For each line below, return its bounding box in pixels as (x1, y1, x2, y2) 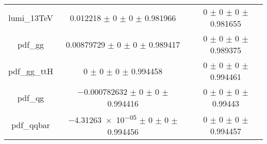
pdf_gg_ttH (8, 65, 53, 77)
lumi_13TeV (8, 11, 53, 24)
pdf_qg (17, 91, 44, 104)
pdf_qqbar (11, 119, 50, 131)
